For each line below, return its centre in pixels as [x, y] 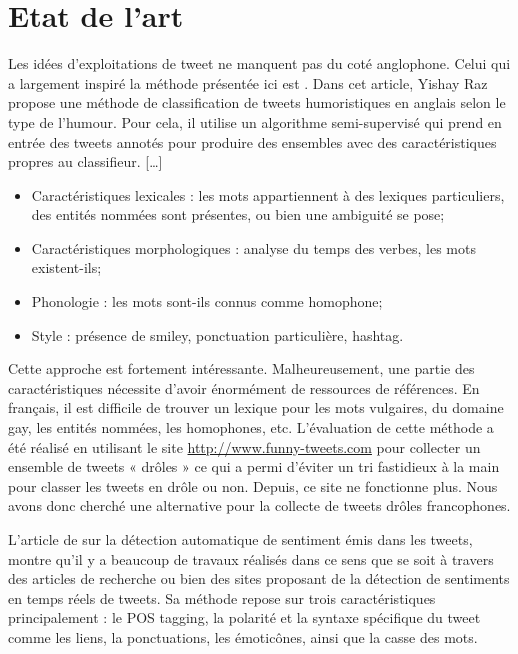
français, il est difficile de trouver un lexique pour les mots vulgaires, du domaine [256, 407]
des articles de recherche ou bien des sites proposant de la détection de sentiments [259, 578]
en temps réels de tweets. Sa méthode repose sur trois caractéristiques [222, 597]
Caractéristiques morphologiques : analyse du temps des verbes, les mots [253, 247]
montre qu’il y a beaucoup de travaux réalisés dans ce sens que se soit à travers [251, 558]
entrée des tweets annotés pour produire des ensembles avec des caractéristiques [252, 141]
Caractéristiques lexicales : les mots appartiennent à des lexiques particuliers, [268, 194]
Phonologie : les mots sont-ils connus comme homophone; [207, 301]
